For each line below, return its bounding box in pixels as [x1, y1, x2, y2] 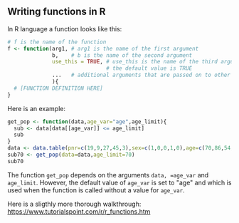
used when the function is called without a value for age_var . [7, 185, 185, 195]
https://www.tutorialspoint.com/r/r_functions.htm [7, 207, 151, 216]
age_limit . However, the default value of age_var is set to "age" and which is [7, 178, 232, 187]
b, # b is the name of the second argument [52, 51, 193, 59]
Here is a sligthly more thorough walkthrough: [7, 199, 142, 208]
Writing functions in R [7, 6, 106, 18]
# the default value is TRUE [105, 65, 193, 72]
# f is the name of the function [7, 38, 107, 46]
